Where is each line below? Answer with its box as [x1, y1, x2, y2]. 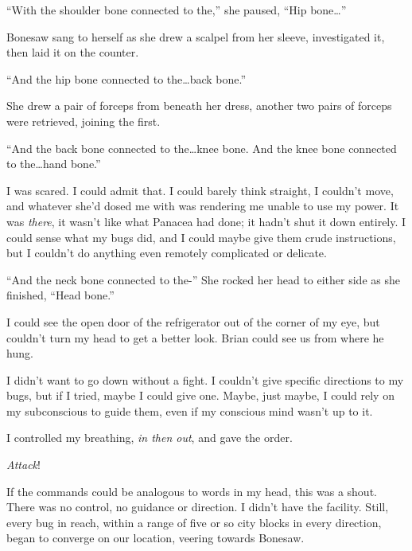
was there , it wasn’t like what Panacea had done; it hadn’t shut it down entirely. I [6, 213, 406, 229]
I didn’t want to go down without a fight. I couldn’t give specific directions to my [6, 371, 404, 388]
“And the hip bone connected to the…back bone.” [6, 70, 247, 87]
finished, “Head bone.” [6, 287, 115, 303]
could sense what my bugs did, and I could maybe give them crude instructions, [6, 229, 396, 245]
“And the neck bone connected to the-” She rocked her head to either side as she [6, 271, 400, 287]
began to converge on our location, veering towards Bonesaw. [6, 530, 305, 546]
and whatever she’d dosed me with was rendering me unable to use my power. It [6, 197, 399, 214]
